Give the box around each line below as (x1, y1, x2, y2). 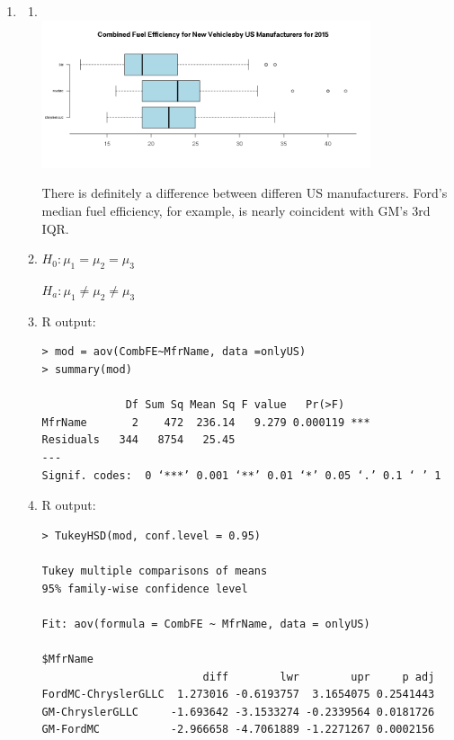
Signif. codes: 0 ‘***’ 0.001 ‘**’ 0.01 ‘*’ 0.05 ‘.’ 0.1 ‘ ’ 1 (41, 468, 441, 482)
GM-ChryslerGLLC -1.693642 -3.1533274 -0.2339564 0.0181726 (41, 705, 435, 718)
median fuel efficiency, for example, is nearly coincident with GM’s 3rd (41, 201, 431, 220)
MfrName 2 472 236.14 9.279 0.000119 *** (41, 415, 370, 429)
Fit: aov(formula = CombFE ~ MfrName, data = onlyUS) (41, 617, 370, 630)
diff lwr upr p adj (202, 670, 435, 683)
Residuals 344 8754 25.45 (41, 433, 236, 447)
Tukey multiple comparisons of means (41, 564, 268, 577)
